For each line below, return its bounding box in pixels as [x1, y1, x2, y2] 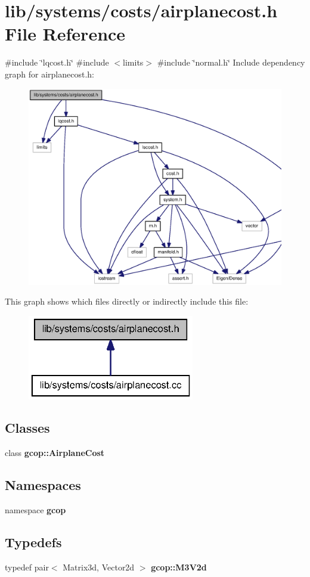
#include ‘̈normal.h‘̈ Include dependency [157, 56, 305, 69]
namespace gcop [5, 504, 66, 516]
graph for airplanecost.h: [5, 67, 94, 80]
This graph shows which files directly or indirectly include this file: [5, 295, 249, 308]
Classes [5, 418, 50, 437]
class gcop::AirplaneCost [5, 446, 105, 459]
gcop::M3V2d [151, 560, 207, 573]
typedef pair [5, 560, 49, 573]
